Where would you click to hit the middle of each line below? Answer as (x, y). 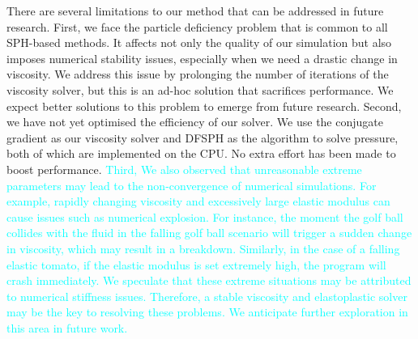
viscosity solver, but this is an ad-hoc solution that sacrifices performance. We (200, 89)
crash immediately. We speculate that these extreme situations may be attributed (209, 280)
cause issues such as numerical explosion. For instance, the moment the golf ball (205, 216)
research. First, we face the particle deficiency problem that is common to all (197, 26)
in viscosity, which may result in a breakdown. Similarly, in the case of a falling (203, 248)
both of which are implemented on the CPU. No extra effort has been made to (201, 153)
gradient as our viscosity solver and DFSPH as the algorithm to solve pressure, (203, 137)
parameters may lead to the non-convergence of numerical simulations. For (192, 185)
